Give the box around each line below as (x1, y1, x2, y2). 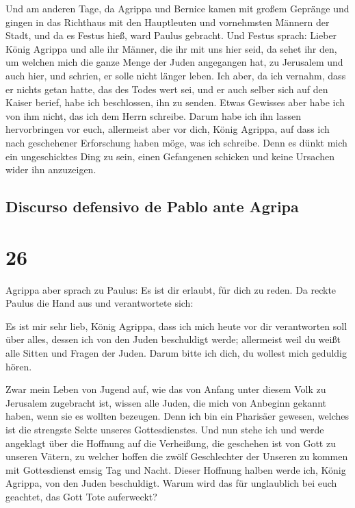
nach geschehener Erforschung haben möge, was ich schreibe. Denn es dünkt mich (5, 135, 347, 149)
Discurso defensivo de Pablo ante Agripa (5, 196, 299, 217)
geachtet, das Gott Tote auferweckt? (5, 489, 157, 503)
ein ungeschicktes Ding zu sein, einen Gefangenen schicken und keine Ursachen (5, 149, 334, 163)
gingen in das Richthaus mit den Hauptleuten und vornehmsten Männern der (5, 14, 330, 29)
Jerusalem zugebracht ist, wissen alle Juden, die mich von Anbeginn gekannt (5, 395, 326, 409)
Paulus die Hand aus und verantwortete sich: (5, 296, 194, 310)
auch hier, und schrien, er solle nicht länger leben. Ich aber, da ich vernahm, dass (5, 68, 346, 82)
